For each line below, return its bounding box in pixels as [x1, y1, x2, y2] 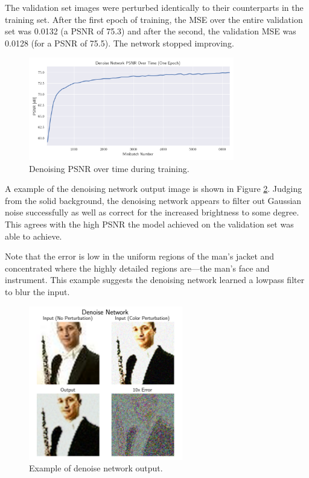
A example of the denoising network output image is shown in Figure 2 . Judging [5, 182, 302, 195]
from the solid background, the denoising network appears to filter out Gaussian [5, 194, 302, 206]
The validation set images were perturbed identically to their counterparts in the [5, 1, 304, 13]
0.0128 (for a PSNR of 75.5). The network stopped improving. [5, 36, 234, 49]
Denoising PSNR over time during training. [29, 162, 190, 174]
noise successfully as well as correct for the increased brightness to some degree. [5, 206, 299, 218]
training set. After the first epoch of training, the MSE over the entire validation [5, 13, 303, 25]
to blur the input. [5, 285, 70, 298]
